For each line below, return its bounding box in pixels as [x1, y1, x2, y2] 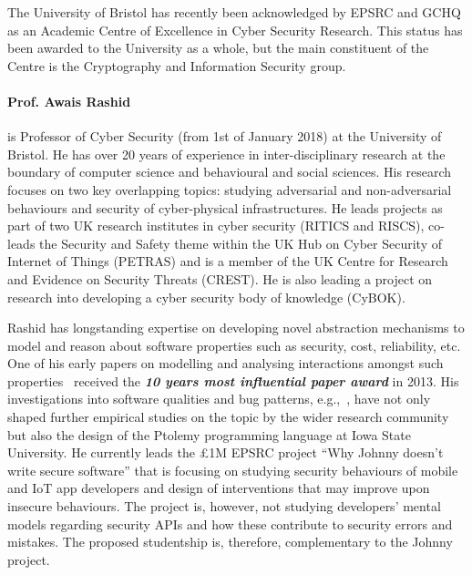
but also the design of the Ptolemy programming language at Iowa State [7, 425, 411, 444]
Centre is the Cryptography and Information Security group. [7, 56, 346, 75]
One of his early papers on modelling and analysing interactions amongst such [7, 354, 444, 373]
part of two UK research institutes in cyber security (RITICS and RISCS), [7, 216, 425, 235]
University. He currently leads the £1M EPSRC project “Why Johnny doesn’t [7, 443, 444, 462]
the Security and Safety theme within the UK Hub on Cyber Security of [39, 233, 442, 252]
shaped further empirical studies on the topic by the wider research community [7, 407, 449, 426]
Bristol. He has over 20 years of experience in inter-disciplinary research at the [7, 144, 446, 163]
